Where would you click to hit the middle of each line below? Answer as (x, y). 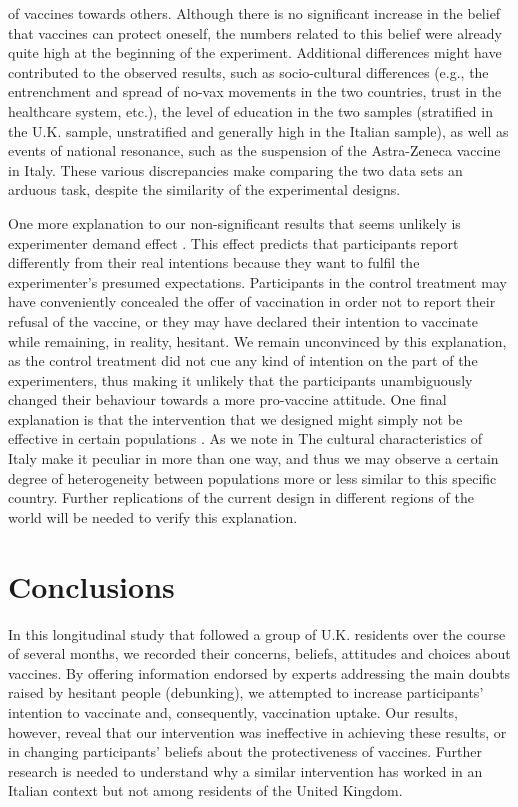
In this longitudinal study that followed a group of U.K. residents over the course (257, 633)
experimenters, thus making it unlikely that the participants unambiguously (240, 379)
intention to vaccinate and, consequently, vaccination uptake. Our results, (233, 711)
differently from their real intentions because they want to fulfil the (214, 262)
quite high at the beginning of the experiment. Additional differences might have (255, 52)
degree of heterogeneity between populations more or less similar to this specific (252, 477)
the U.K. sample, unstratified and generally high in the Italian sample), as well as (258, 130)
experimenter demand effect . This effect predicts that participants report (233, 242)
